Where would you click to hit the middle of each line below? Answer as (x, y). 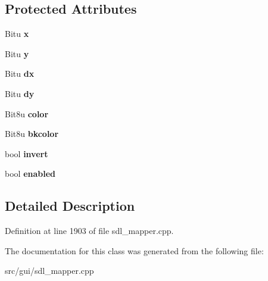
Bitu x (17, 34)
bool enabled (30, 174)
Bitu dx (20, 74)
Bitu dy (20, 93)
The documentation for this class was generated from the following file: (134, 250)
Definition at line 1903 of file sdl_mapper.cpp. (89, 231)
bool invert (27, 153)
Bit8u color (27, 113)
